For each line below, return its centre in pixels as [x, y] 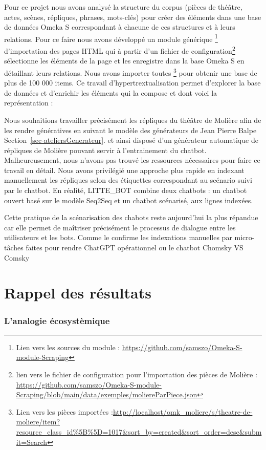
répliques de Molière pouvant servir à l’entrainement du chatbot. [105, 150]
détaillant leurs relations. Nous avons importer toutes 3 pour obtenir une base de [131, 72]
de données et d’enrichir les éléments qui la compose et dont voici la [111, 92]
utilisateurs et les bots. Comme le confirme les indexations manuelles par [118, 237]
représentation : [29, 103]
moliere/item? [38, 422]
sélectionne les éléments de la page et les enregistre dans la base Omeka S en [124, 61]
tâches [14, 248]
